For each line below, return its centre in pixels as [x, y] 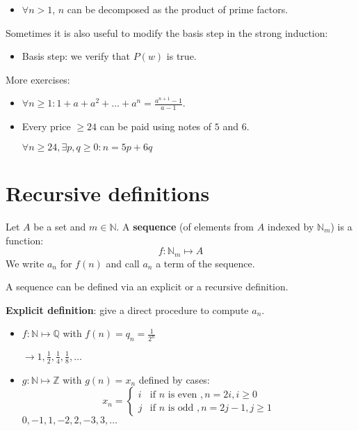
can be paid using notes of [156, 126]
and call [123, 263]
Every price [46, 126]
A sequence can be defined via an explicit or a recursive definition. [147, 287]
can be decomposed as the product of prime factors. [178, 9]
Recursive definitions [108, 193]
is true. [181, 56]
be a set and [60, 226]
